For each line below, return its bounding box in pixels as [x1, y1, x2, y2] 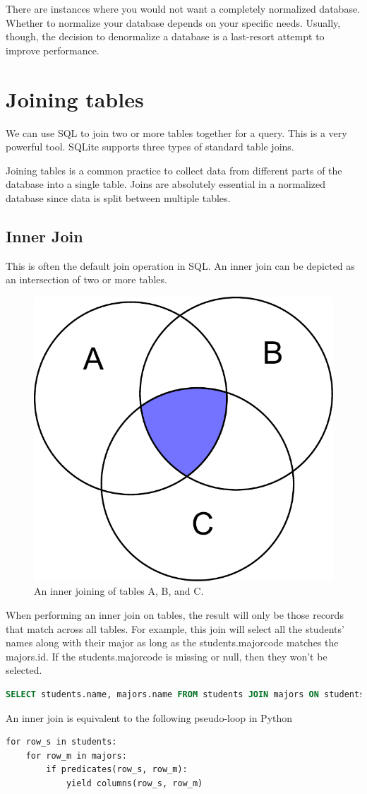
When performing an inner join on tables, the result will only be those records [6, 608, 344, 622]
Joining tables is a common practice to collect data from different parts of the [6, 162, 342, 177]
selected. [6, 663, 42, 677]
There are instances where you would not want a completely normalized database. [6, 1, 361, 16]
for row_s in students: [6, 737, 117, 747]
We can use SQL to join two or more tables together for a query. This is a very [6, 125, 347, 140]
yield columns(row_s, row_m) [66, 778, 203, 788]
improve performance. [6, 42, 100, 57]
